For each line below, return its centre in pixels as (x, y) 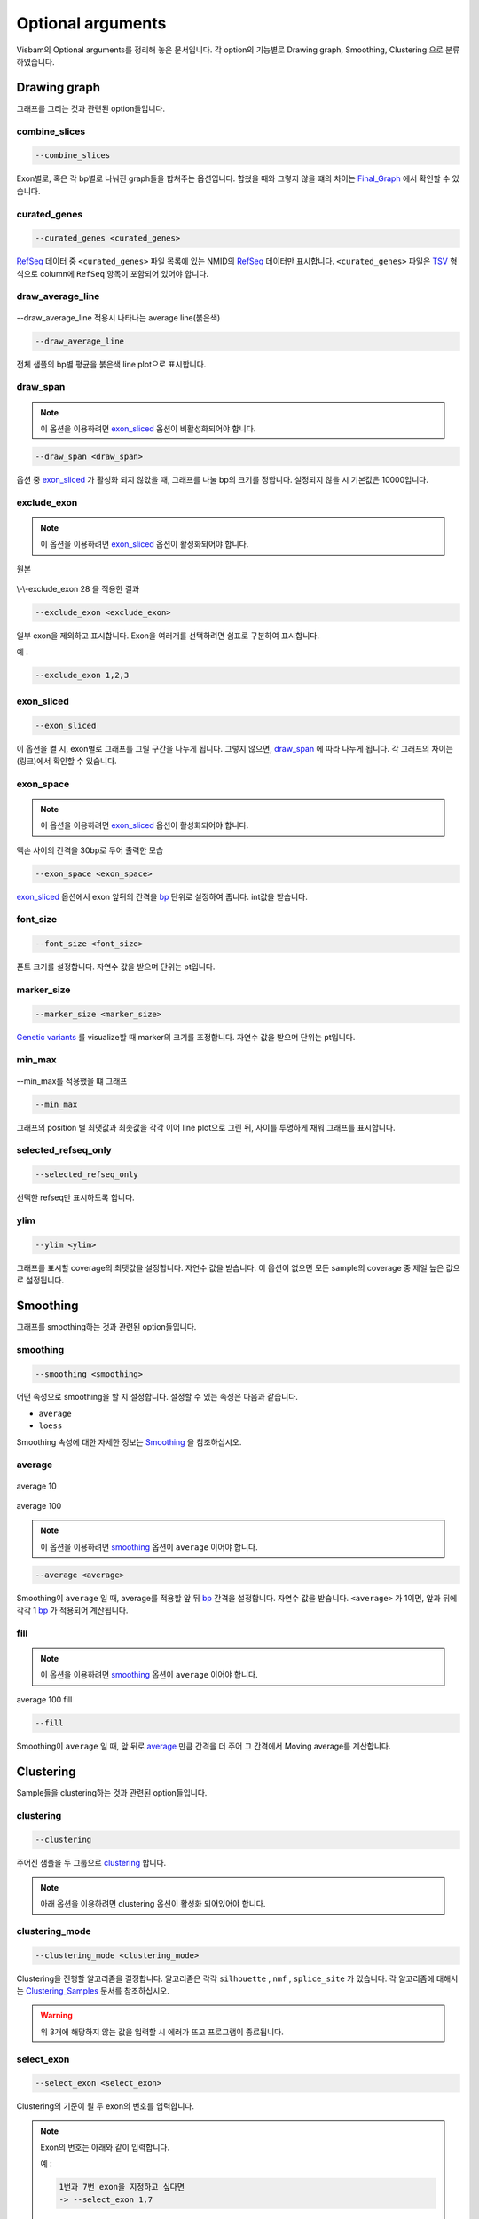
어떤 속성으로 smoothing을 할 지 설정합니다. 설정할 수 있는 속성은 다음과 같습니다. (157, 1397)
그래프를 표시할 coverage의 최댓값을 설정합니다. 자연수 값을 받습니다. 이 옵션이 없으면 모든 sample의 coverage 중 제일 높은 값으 (238, 1267)
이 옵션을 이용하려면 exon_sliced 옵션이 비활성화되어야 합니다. (148, 428)
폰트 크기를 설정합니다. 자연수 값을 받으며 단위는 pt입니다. (116, 967)
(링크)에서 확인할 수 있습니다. (67, 761)
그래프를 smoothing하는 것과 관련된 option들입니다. (106, 1326)
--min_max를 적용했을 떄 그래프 (72, 1081)
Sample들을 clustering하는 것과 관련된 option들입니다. (112, 1792)
